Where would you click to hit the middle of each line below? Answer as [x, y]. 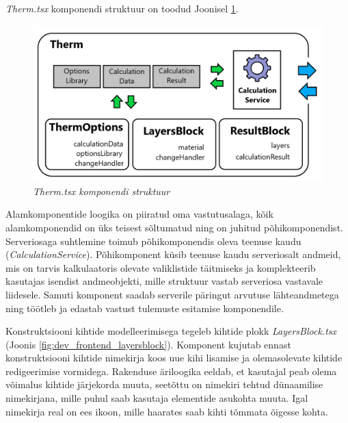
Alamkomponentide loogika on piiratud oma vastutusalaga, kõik [139, 214]
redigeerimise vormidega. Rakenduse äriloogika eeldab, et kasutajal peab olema [171, 371]
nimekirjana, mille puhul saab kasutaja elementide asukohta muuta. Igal [157, 398]
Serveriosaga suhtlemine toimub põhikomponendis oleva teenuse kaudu [153, 241]
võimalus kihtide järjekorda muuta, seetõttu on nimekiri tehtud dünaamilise [164, 384]
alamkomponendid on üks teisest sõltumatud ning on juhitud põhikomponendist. [174, 227]
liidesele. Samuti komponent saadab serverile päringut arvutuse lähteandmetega [172, 294]
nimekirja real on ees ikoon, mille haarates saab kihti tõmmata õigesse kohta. [167, 411]
